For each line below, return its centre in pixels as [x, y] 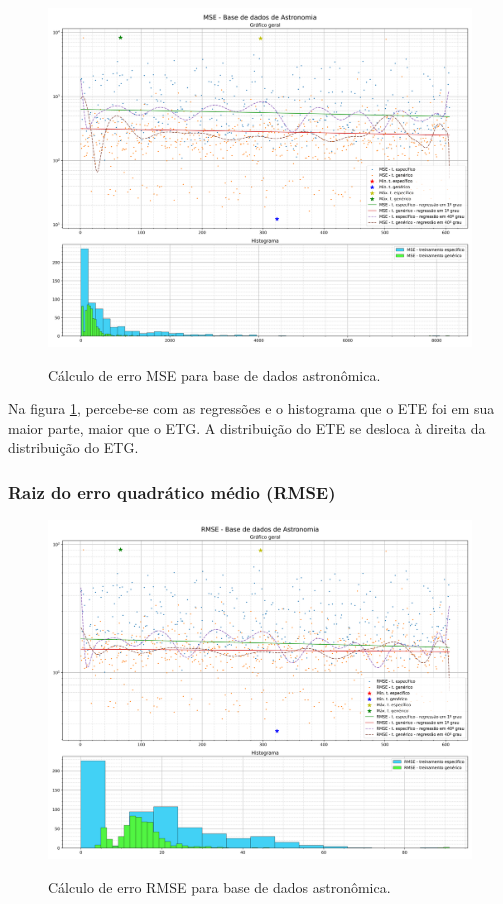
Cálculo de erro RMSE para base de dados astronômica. [219, 887]
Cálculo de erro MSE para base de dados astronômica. [214, 374]
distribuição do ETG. [73, 447]
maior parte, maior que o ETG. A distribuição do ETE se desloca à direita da [247, 427]
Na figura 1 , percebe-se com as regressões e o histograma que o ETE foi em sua [251, 408]
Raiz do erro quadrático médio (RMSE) [172, 492]
